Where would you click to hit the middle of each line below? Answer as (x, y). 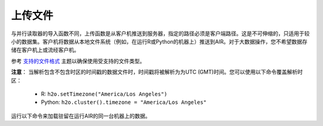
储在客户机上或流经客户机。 (45, 50)
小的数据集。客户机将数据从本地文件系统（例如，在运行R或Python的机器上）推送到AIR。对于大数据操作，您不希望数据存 (159, 41)
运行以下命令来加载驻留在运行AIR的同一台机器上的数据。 (81, 116)
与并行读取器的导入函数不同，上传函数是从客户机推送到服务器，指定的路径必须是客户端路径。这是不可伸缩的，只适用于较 (160, 33)
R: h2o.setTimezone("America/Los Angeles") (104, 94)
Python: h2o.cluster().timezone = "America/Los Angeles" (124, 102)
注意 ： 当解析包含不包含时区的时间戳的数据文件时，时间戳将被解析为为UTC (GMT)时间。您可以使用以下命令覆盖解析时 (157, 72)
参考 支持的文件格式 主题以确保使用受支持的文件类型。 (78, 61)
